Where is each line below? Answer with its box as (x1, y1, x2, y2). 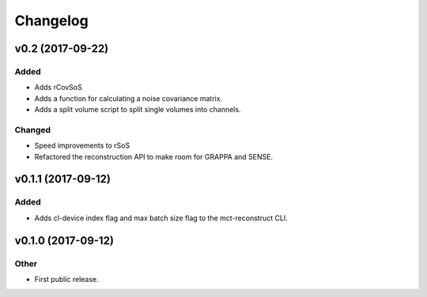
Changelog (14, 12, 89, 29)
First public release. (34, 274, 99, 284)
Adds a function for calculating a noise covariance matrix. (34, 93, 223, 103)
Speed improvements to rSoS (34, 141, 130, 150)
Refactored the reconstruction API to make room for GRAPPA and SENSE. (34, 152, 273, 161)
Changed (14, 124, 51, 135)
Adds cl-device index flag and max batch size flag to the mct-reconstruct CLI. (34, 213, 288, 223)
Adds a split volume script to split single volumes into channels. (34, 105, 241, 115)
